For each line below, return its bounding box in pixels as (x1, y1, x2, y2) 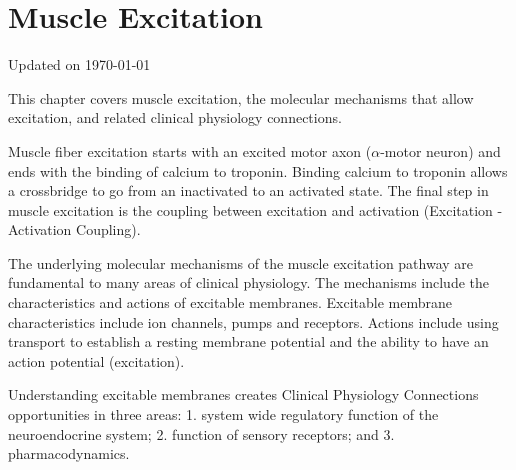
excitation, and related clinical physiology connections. (8, 107, 342, 128)
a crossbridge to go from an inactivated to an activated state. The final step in (8, 180, 489, 201)
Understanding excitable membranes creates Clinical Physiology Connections (8, 384, 479, 405)
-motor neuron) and (380, 140, 501, 161)
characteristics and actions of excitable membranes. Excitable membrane (8, 292, 452, 313)
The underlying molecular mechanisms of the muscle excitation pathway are (8, 252, 474, 273)
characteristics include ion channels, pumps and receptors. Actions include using (8, 311, 499, 332)
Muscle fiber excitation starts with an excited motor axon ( (8, 140, 372, 161)
